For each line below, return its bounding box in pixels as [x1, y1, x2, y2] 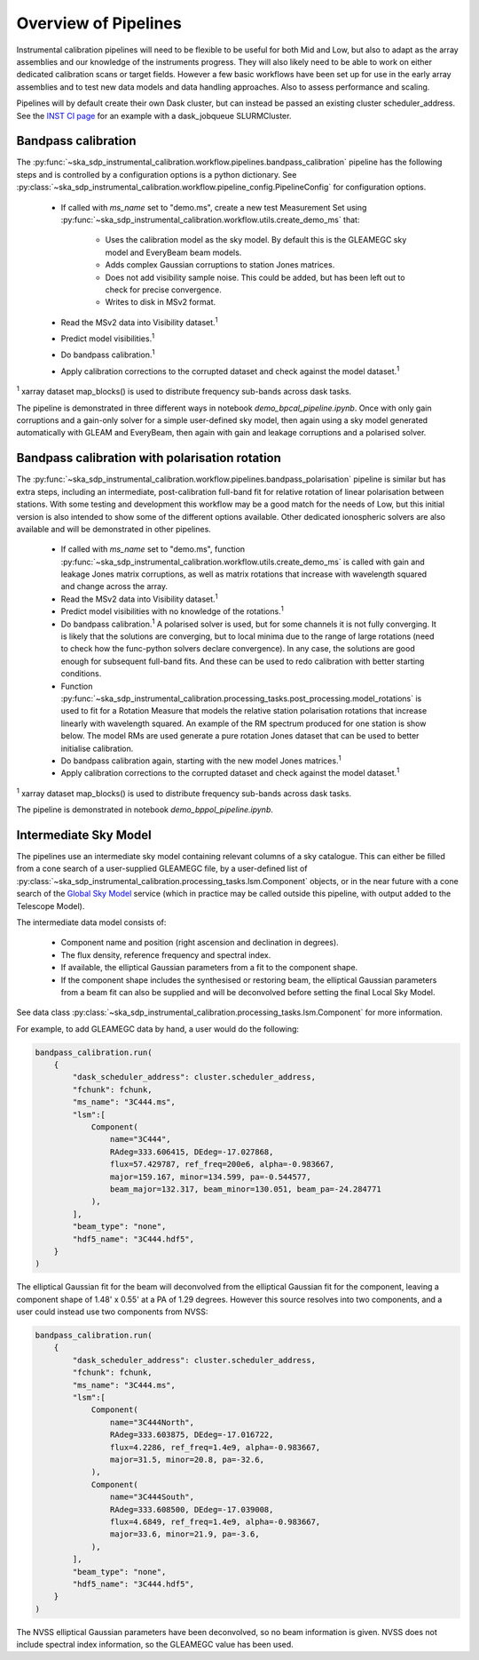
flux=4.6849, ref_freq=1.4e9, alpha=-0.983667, [109, 1516, 321, 1527]
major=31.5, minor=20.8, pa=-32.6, [109, 1454, 265, 1464]
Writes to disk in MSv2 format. [105, 297, 216, 307]
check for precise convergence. [105, 284, 222, 295]
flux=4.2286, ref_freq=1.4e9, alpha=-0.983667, [109, 1442, 321, 1452]
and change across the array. [60, 581, 169, 592]
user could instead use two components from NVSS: [16, 1306, 208, 1317]
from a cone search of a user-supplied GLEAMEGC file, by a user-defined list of [16, 863, 308, 874]
